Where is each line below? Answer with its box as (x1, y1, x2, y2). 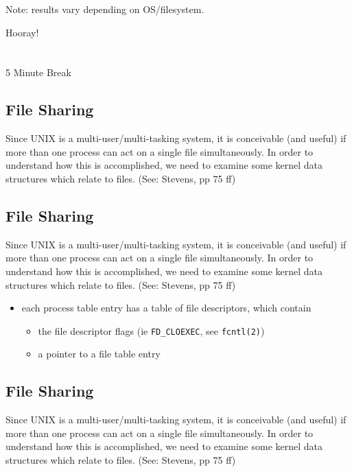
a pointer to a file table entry (38, 346, 161, 361)
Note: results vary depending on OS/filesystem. (5, 2, 204, 16)
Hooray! (5, 25, 39, 39)
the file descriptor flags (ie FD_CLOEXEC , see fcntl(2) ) (38, 323, 265, 338)
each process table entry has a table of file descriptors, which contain (21, 300, 312, 315)
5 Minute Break (5, 65, 71, 80)
